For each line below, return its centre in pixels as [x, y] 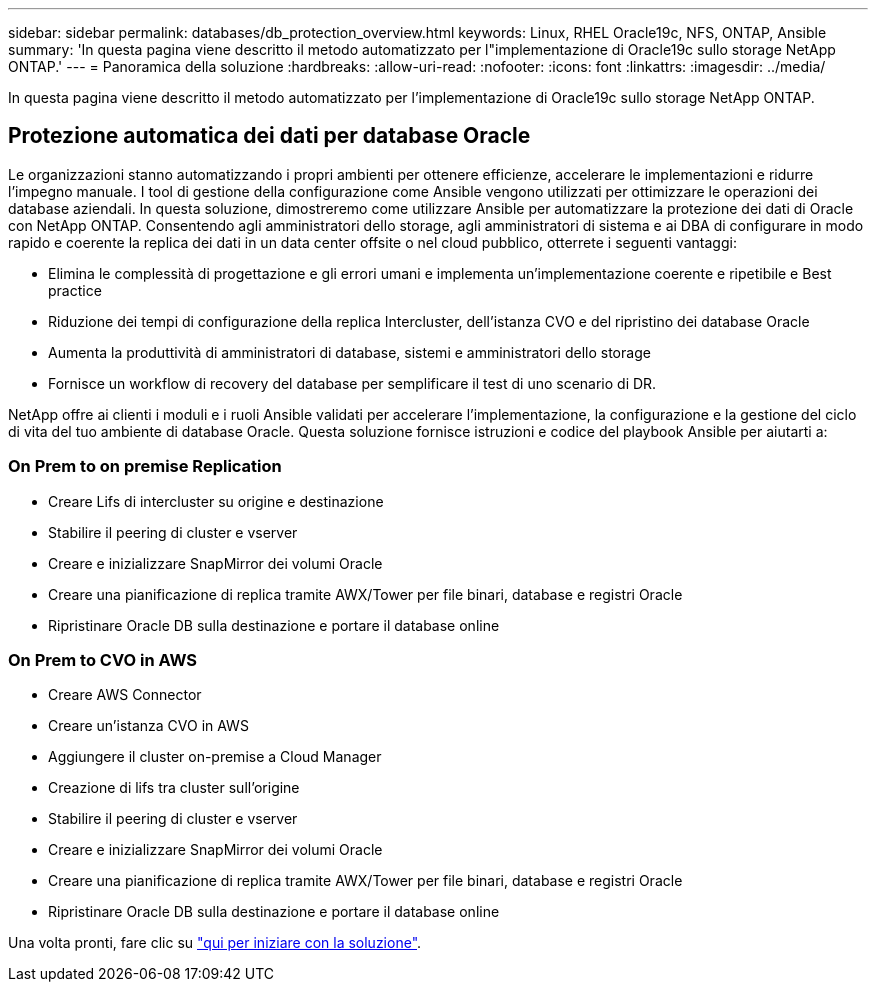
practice [75, 290]
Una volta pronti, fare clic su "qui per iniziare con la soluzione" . [215, 943]
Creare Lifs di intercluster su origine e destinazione [216, 501]
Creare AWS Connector [125, 695]
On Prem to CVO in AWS [103, 659]
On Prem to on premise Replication [145, 466]
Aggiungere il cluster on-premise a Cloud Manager [215, 757]
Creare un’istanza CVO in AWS [148, 726]
